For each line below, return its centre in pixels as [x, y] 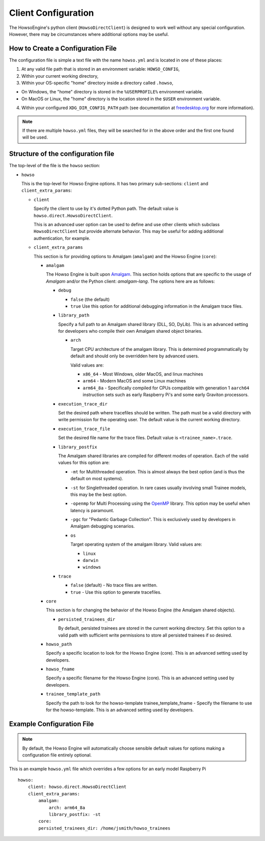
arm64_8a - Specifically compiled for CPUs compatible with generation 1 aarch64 [166, 388]
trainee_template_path [73, 694]
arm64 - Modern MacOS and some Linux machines [134, 381]
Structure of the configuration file [62, 154]
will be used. [35, 137]
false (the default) [90, 299]
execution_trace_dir [83, 404]
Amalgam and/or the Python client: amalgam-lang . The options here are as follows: [131, 281]
